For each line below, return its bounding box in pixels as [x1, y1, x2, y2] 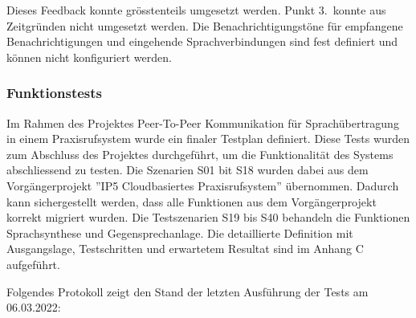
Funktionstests [6, 83, 103, 103]
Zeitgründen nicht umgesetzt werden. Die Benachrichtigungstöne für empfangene [6, 17, 403, 34]
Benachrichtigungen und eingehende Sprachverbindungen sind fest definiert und [6, 33, 398, 50]
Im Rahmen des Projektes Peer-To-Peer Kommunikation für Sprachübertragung [6, 114, 399, 131]
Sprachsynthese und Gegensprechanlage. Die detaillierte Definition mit [6, 224, 353, 241]
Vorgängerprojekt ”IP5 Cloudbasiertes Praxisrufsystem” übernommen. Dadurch [6, 177, 399, 194]
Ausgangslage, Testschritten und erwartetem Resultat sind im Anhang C [6, 240, 364, 257]
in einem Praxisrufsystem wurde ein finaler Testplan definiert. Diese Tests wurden [6, 130, 410, 147]
